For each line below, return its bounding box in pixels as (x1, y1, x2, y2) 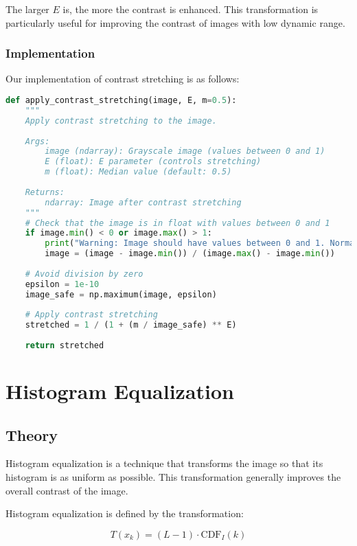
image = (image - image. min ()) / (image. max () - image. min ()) (45, 249, 335, 259)
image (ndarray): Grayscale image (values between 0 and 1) (45, 146, 325, 157)
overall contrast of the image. (5, 483, 128, 497)
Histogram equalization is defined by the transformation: (5, 506, 244, 521)
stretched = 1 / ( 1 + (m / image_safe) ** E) (25, 320, 237, 330)
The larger (5, 2, 49, 16)
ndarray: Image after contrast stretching (45, 197, 242, 207)
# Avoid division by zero (25, 269, 143, 279)
